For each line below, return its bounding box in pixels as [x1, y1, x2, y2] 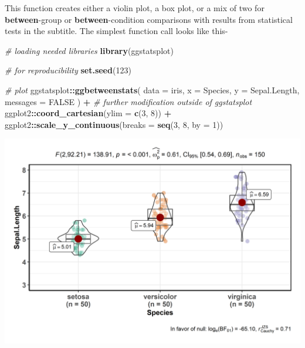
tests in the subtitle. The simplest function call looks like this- [5, 25, 228, 37]
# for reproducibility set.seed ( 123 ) [5, 64, 131, 76]
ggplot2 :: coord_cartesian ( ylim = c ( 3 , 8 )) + [5, 107, 172, 119]
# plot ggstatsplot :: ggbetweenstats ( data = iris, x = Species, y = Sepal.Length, [5, 83, 300, 96]
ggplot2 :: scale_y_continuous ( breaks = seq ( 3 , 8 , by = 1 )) [5, 118, 223, 130]
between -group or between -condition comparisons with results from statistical [5, 13, 293, 25]
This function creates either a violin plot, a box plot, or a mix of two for [5, 2, 265, 13]
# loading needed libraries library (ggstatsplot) [5, 44, 174, 56]
